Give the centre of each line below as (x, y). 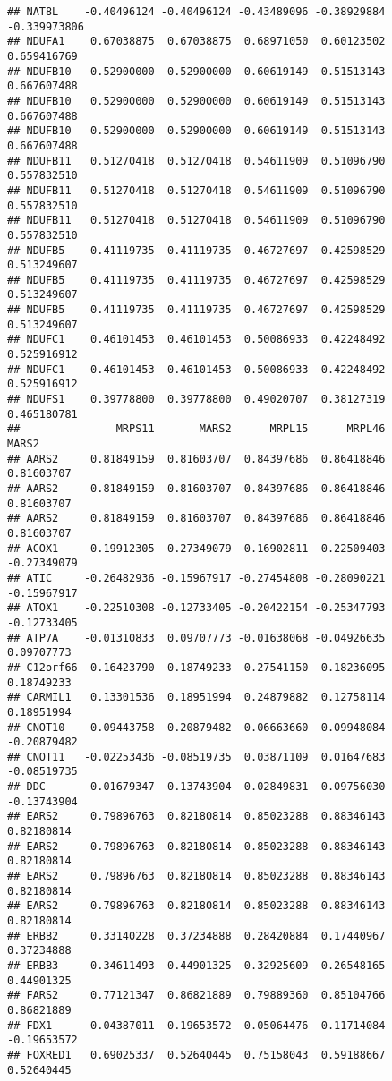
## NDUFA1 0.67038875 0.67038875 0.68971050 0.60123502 (196, 42)
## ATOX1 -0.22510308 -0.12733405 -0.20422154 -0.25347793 (196, 608)
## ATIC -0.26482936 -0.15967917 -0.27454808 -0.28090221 (196, 578)
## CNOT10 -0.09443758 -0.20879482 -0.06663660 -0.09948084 (196, 727)
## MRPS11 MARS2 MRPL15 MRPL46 (196, 429)
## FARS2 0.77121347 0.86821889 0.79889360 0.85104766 (196, 996)
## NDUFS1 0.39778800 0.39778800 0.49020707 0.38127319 (196, 400)
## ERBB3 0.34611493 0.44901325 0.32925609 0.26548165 (196, 966)
